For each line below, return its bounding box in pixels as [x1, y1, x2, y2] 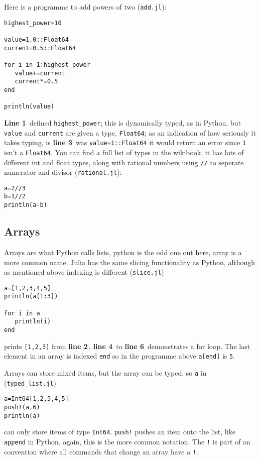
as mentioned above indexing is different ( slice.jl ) [4, 267, 164, 277]
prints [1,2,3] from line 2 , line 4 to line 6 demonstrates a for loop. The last [4, 340, 250, 351]
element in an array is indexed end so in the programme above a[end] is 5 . [4, 351, 235, 361]
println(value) [4, 103, 55, 110]
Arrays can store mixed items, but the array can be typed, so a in [4, 368, 207, 378]
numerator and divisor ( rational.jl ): [4, 167, 122, 177]
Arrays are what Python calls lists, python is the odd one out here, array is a [4, 247, 242, 257]
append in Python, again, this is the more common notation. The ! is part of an [4, 436, 250, 447]
